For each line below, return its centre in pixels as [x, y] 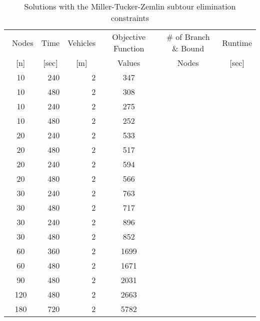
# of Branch [188, 37]
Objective [129, 37]
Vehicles [82, 42]
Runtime [237, 42]
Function [129, 48]
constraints [130, 18]
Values [129, 63]
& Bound [188, 48]
